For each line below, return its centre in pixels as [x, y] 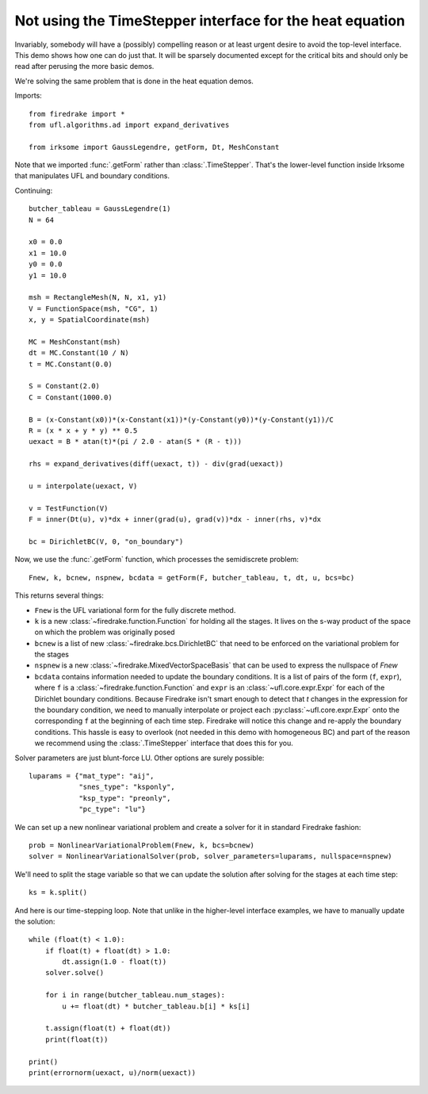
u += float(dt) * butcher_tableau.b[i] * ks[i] [156, 1006]
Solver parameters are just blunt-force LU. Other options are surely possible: [139, 758]
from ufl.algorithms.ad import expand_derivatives [129, 124]
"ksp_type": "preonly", [125, 798]
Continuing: [34, 190]
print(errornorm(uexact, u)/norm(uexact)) [113, 1073]
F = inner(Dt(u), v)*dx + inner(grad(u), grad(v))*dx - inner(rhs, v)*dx [175, 520]
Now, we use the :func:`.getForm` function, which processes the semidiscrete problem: [157, 560]
